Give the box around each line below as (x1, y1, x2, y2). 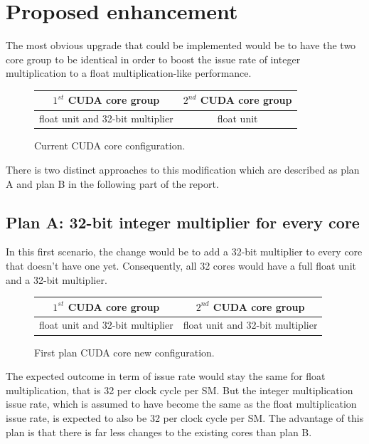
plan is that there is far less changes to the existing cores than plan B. (6, 424, 312, 439)
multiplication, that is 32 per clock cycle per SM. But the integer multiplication (6, 382, 353, 397)
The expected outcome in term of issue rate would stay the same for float (6, 369, 326, 384)
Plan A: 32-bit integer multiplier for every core (6, 211, 360, 233)
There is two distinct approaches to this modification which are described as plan (6, 162, 360, 176)
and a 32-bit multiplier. (6, 272, 107, 287)
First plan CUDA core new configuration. (34, 344, 215, 359)
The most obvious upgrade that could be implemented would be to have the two (6, 38, 356, 53)
